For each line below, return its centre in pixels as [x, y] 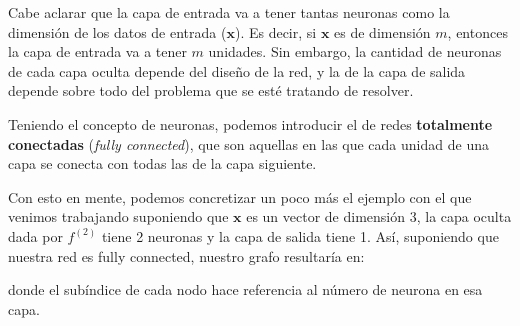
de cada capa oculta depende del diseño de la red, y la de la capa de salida [237, 70]
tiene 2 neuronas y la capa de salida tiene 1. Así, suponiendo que [300, 235]
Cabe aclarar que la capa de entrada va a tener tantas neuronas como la [229, 12]
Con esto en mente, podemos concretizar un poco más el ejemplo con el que [240, 196]
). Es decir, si [275, 31]
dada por [35, 235]
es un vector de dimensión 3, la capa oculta [379, 216]
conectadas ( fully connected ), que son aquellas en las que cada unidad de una [248, 143]
